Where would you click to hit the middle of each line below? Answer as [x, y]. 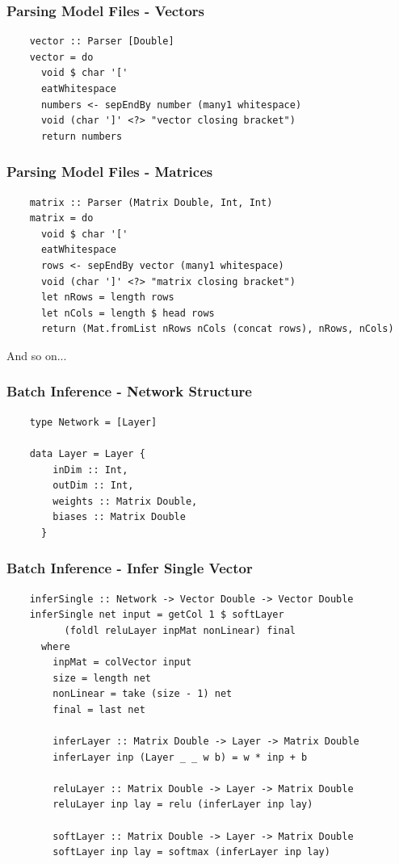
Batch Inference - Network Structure [129, 391]
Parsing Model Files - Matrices [110, 172]
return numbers [82, 136]
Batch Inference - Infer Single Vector [130, 568]
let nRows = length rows [107, 298]
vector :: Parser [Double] [102, 42]
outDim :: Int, [93, 486]
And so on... [37, 355]
